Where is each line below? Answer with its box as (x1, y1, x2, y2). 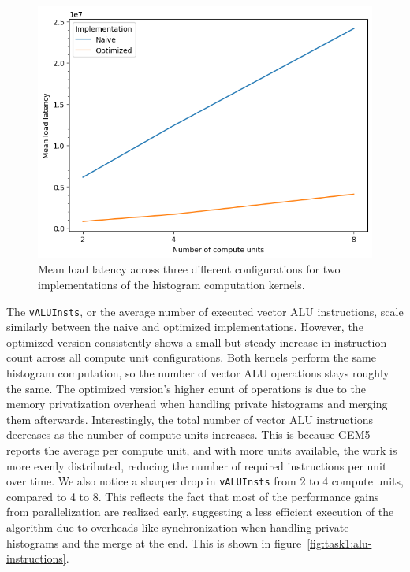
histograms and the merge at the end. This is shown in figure (6, 534, 302, 551)
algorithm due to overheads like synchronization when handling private (6, 519, 349, 535)
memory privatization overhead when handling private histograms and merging (6, 396, 388, 412)
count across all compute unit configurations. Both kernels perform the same (6, 349, 376, 366)
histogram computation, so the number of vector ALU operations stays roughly (6, 365, 389, 381)
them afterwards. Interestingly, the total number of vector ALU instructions (6, 410, 374, 427)
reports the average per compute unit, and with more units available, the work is (6, 441, 397, 458)
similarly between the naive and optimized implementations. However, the (6, 318, 363, 335)
